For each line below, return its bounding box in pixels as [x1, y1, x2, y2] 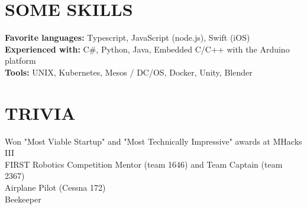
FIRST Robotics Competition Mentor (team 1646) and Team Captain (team [5, 158, 283, 170]
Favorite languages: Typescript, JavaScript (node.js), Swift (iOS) [5, 31, 250, 44]
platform [5, 54, 36, 67]
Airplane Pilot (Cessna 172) [5, 181, 106, 193]
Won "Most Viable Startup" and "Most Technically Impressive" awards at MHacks [5, 135, 302, 147]
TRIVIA [5, 100, 76, 125]
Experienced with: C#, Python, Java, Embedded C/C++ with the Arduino [5, 43, 290, 55]
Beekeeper [5, 192, 41, 205]
